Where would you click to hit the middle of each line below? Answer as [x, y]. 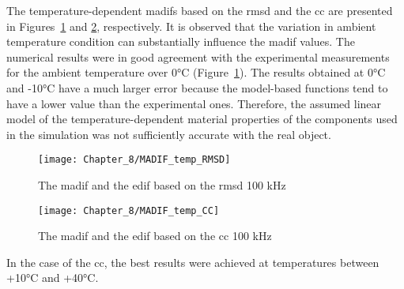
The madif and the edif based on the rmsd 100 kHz [162, 185]
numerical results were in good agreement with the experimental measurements [198, 56]
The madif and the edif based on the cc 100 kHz [155, 236]
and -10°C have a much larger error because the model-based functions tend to [197, 87]
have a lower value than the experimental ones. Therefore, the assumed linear [194, 103]
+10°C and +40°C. [53, 278]
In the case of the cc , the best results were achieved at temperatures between [193, 262]
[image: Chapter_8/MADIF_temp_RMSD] [134, 160]
